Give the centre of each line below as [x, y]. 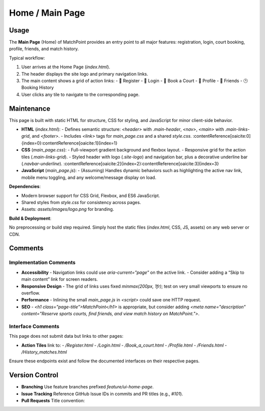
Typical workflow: [27, 58]
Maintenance [30, 108]
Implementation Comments [42, 263]
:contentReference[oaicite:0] [222, 136]
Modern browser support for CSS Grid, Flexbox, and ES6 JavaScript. [91, 195]
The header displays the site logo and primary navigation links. [85, 74]
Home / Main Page [47, 13]
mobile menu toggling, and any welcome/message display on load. [89, 177]
